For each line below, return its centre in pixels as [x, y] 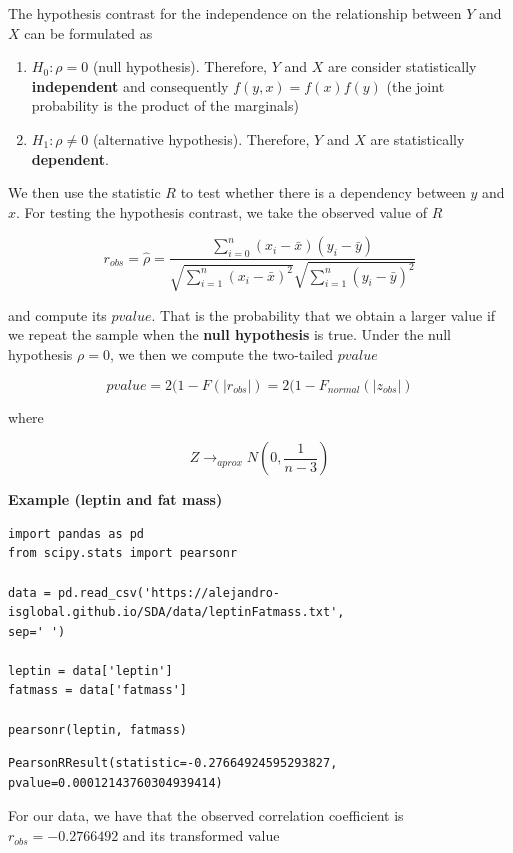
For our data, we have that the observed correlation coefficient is [206, 815]
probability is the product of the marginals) [165, 105]
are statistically [417, 138]
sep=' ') [37, 631]
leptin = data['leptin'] [90, 670]
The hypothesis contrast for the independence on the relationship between [235, 13]
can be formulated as [88, 32]
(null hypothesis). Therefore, [180, 66]
